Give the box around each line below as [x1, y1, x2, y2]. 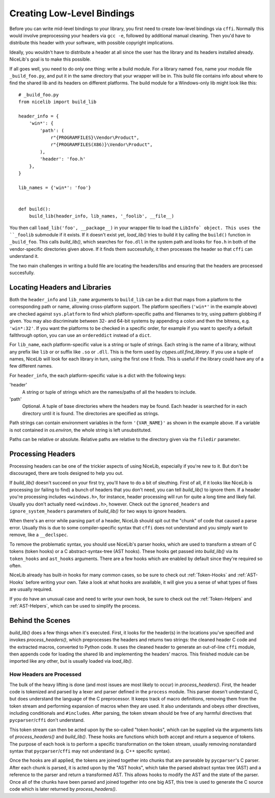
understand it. [9, 253, 39, 259]
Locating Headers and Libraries [9, 283, 112, 292]
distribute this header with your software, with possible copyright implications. [9, 40, 174, 46]
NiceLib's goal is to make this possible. [9, 56, 91, 62]
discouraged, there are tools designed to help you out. [9, 470, 124, 476]
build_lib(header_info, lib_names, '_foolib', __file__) [29, 213, 174, 219]
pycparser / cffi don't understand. [9, 717, 85, 723]
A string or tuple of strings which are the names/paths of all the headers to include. [22, 389, 197, 395]
